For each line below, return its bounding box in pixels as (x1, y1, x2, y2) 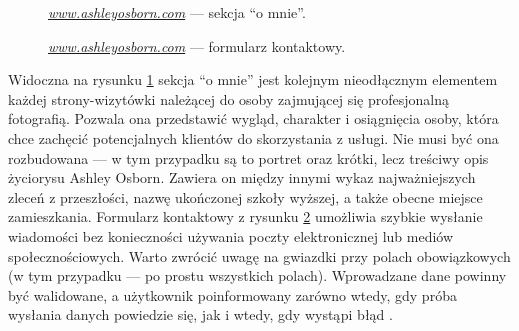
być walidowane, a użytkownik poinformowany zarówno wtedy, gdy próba (8, 284, 457, 305)
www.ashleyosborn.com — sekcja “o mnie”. (48, 2, 306, 22)
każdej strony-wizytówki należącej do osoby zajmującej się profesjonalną (8, 88, 449, 109)
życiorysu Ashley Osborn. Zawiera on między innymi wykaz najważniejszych (8, 167, 476, 188)
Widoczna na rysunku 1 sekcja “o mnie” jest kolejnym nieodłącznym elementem (8, 69, 498, 90)
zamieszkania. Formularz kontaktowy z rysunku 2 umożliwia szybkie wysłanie (8, 206, 483, 227)
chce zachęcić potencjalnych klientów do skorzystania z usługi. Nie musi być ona (8, 127, 499, 148)
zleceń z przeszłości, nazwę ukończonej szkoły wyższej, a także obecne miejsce (8, 186, 483, 207)
